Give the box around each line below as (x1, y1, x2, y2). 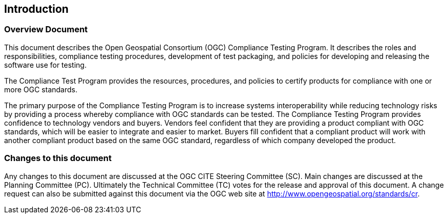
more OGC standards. (4, 85, 77, 94)
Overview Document (4, 24, 88, 35)
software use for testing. (4, 60, 87, 69)
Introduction (4, 3, 69, 15)
